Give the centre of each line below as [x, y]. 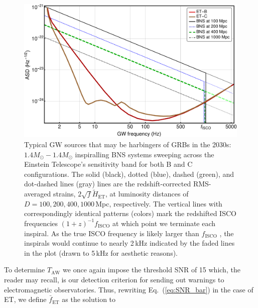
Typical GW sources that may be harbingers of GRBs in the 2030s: [128, 144]
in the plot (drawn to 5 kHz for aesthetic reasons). [101, 252]
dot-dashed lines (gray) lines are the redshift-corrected [108, 184]
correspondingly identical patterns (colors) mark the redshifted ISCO [130, 213]
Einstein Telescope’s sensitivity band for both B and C [108, 164]
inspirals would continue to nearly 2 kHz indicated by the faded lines [130, 243]
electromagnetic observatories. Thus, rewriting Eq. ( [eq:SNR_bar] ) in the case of [129, 289]
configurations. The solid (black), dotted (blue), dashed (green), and [129, 174]
